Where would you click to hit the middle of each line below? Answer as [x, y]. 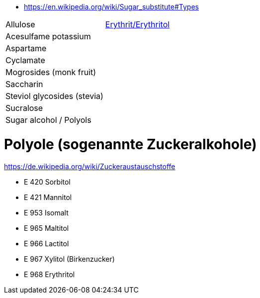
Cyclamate [25, 60]
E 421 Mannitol [48, 197]
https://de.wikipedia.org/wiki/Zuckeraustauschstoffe [90, 166]
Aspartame [26, 48]
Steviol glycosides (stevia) [54, 96]
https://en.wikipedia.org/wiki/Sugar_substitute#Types [111, 7]
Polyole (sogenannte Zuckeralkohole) [130, 144]
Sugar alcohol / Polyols [48, 120]
